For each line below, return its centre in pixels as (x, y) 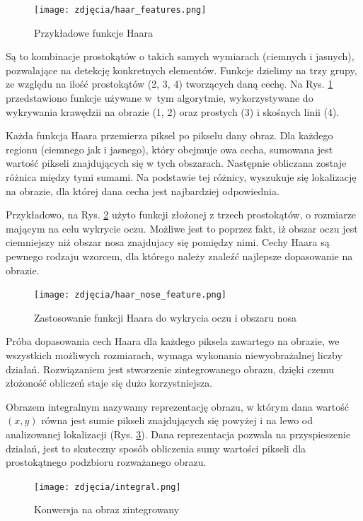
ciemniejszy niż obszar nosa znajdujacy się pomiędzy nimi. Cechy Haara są (168, 242)
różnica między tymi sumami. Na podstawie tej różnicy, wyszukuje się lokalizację (181, 177)
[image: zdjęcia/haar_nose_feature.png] (131, 295)
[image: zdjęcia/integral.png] (108, 487)
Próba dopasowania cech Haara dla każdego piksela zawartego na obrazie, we (173, 341)
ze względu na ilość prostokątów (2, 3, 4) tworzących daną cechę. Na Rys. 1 (169, 84)
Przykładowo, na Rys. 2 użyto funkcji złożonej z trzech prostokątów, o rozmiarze (181, 215)
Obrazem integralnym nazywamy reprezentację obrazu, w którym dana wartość (177, 406)
